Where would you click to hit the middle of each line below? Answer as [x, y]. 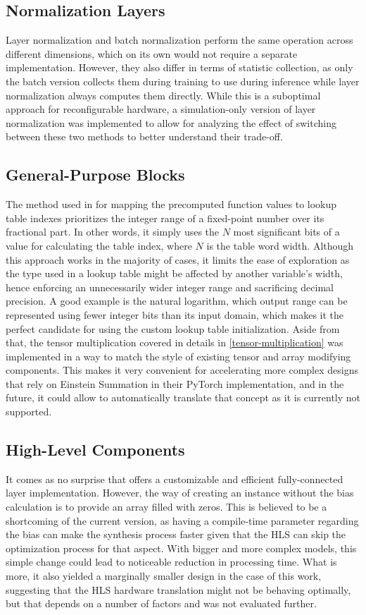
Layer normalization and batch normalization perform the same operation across [179, 40]
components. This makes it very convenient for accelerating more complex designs [182, 370]
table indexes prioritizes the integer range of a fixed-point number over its [165, 218]
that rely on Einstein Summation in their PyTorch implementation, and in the [175, 383]
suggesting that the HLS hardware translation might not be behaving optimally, [178, 589]
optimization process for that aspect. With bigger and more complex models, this [181, 548]
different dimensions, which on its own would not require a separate [152, 53]
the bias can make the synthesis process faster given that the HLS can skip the [176, 534]
